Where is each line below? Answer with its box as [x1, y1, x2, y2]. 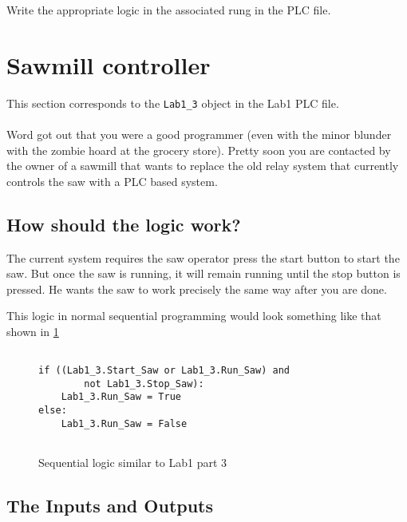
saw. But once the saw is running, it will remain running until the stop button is [6, 265, 401, 282]
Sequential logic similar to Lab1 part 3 [38, 454, 227, 471]
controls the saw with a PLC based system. [6, 172, 218, 189]
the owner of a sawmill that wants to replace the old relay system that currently [6, 157, 399, 174]
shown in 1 [6, 322, 59, 339]
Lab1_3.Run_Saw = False [61, 417, 188, 429]
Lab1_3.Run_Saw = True [61, 391, 181, 403]
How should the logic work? [6, 212, 241, 236]
